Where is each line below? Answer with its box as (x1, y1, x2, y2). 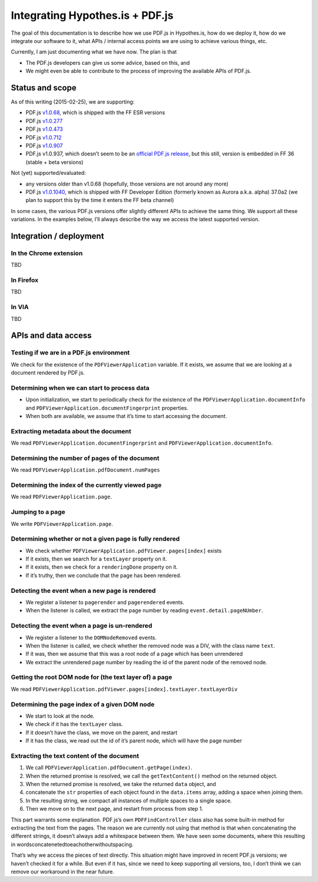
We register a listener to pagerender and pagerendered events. (25, 599, 185, 606)
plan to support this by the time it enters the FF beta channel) (25, 197, 174, 204)
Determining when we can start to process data (11, 383, 150, 392)
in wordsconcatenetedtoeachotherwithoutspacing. (11, 841, 134, 848)
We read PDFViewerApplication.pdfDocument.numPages (11, 466, 160, 473)
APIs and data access (11, 330, 92, 341)
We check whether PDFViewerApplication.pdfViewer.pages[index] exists (25, 547, 222, 554)
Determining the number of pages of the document (11, 454, 160, 462)
